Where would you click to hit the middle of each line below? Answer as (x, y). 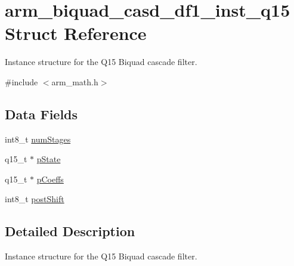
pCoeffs (50, 179)
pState (49, 159)
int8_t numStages (38, 139)
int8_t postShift (35, 199)
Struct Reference (76, 33)
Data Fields (41, 114)
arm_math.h (75, 81)
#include (21, 81)
